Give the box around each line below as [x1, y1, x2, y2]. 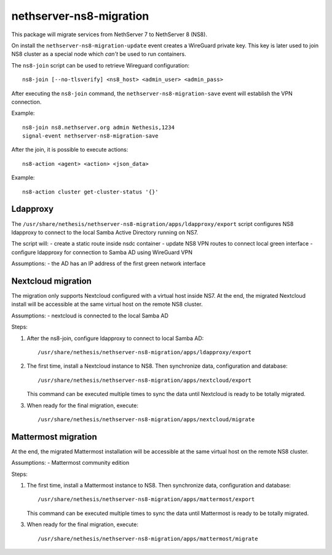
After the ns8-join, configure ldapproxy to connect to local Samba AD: [26, 335, 204, 342]
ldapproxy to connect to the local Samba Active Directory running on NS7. [11, 228, 199, 236]
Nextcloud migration [11, 276, 92, 286]
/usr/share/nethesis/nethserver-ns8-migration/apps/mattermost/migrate [38, 535, 258, 542]
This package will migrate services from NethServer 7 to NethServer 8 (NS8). [11, 31, 207, 38]
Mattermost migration [11, 432, 98, 442]
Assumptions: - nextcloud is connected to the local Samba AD [11, 312, 169, 319]
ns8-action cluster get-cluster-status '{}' [22, 188, 159, 195]
